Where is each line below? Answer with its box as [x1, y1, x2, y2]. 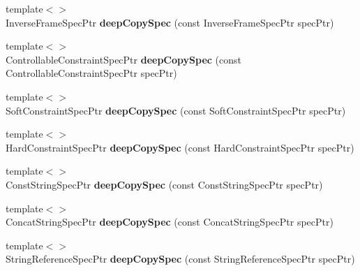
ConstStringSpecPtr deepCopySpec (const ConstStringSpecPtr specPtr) [6, 177, 323, 191]
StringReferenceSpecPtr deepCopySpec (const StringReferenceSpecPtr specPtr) [6, 251, 355, 266]
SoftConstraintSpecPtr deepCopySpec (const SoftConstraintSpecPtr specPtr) [6, 103, 346, 117]
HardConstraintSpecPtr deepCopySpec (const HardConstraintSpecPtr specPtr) [6, 140, 354, 154]
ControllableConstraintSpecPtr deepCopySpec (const [6, 52, 241, 66]
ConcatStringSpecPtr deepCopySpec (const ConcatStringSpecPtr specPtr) [6, 214, 333, 229]
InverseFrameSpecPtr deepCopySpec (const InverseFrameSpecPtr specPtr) [6, 15, 334, 29]
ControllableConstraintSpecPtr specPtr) [6, 66, 177, 80]
